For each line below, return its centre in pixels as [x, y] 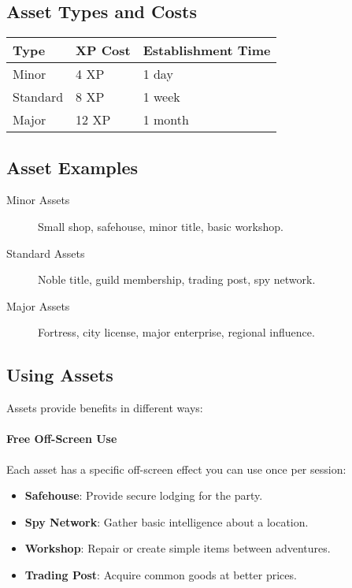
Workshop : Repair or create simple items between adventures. [178, 548]
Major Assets [38, 305]
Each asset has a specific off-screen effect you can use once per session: [176, 469]
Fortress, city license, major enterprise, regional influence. [176, 332]
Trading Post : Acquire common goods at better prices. [161, 574]
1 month [166, 120]
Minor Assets [38, 200]
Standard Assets [46, 253]
